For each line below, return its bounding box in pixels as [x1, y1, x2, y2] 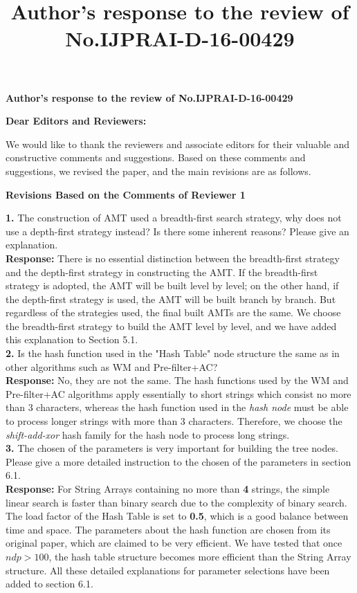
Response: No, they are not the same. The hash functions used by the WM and [6, 373, 349, 387]
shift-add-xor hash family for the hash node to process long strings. [6, 427, 290, 441]
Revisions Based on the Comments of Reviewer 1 [6, 187, 246, 201]
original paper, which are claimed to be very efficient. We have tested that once [6, 536, 342, 550]
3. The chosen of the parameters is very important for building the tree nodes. [6, 441, 338, 455]
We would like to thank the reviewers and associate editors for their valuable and [6, 136, 350, 151]
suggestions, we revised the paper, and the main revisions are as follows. [6, 163, 311, 178]
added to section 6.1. [6, 576, 93, 591]
